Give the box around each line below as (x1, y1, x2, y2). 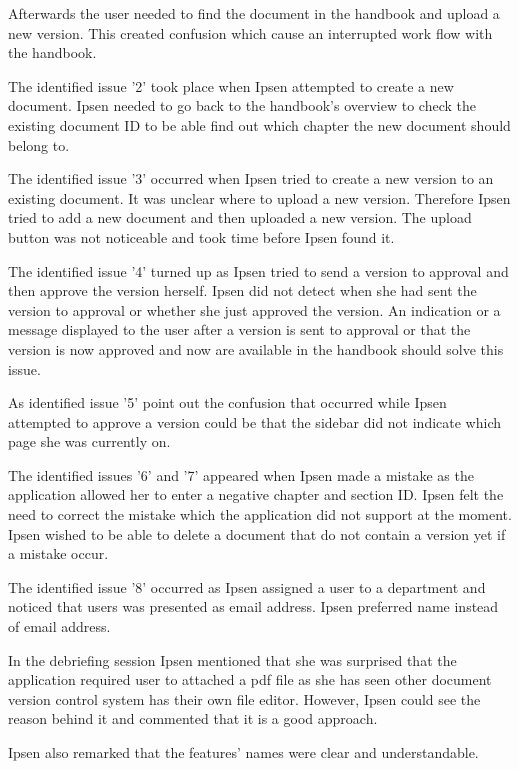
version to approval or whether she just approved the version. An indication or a (8, 299, 501, 320)
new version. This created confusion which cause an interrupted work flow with (8, 22, 493, 43)
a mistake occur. (8, 543, 109, 564)
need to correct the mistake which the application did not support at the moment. (8, 504, 512, 525)
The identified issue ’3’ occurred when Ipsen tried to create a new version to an (8, 168, 494, 189)
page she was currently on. (8, 431, 171, 452)
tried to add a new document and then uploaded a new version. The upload (8, 207, 472, 228)
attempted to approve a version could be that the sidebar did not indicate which (8, 411, 502, 432)
